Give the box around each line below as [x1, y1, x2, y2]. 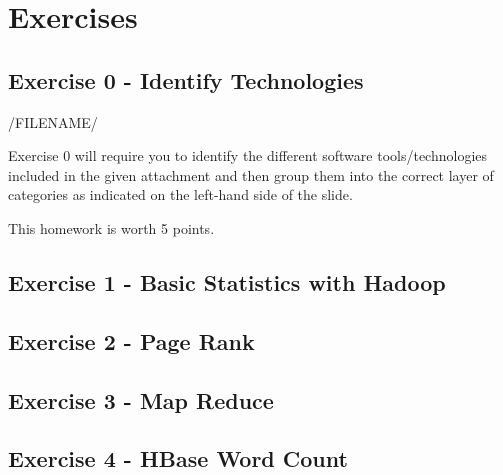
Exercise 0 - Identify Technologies [8, 64, 364, 95]
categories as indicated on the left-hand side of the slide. [8, 184, 353, 205]
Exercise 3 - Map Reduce [8, 384, 274, 415]
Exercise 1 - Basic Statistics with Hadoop [8, 266, 446, 297]
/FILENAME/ [8, 111, 98, 132]
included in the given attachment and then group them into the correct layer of [8, 164, 494, 185]
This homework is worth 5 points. [8, 217, 215, 238]
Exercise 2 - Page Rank [8, 325, 255, 356]
